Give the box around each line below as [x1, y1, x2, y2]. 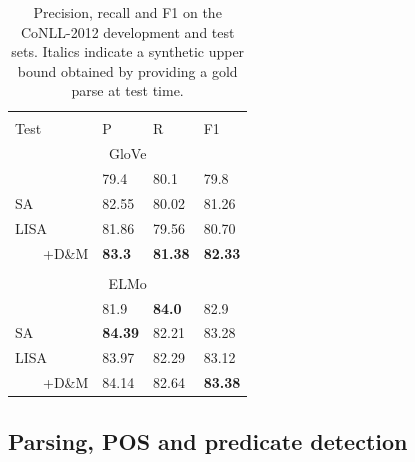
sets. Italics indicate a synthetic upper [11, 41, 245, 62]
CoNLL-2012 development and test [20, 21, 235, 42]
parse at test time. [71, 80, 184, 101]
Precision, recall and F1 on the [33, 2, 222, 22]
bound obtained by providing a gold [17, 60, 238, 81]
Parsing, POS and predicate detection [8, 425, 408, 456]
